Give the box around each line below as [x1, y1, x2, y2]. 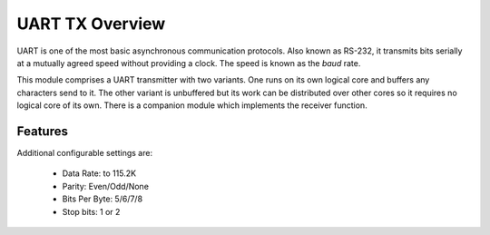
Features [16, 123, 68, 139]
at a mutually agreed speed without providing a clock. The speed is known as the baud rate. [16, 57, 361, 68]
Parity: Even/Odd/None [62, 181, 150, 191]
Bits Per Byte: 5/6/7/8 [62, 193, 143, 204]
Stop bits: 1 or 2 [62, 206, 121, 217]
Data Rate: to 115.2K [62, 168, 136, 179]
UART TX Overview [16, 14, 166, 34]
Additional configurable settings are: [16, 148, 153, 159]
